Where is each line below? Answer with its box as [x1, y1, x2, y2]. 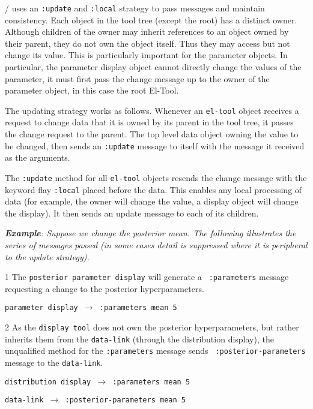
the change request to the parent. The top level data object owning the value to [5, 128, 299, 140]
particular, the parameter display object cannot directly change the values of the [5, 61, 302, 73]
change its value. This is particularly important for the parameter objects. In [5, 49, 288, 61]
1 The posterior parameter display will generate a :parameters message [5, 270, 289, 283]
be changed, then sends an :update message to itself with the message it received [5, 139, 305, 152]
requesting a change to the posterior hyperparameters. [5, 282, 204, 294]
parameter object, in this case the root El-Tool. [5, 84, 179, 97]
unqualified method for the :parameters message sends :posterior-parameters [5, 344, 306, 357]
